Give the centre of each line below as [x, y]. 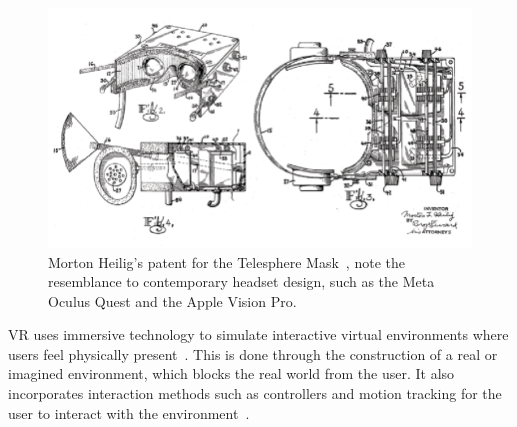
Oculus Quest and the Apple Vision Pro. [172, 300]
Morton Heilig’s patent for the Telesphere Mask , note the [226, 261]
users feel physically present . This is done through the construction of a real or [253, 353]
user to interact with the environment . [129, 412]
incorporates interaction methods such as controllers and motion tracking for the [255, 393]
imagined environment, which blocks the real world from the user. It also [231, 373]
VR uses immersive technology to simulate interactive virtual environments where [258, 334]
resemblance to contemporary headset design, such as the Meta [241, 281]
